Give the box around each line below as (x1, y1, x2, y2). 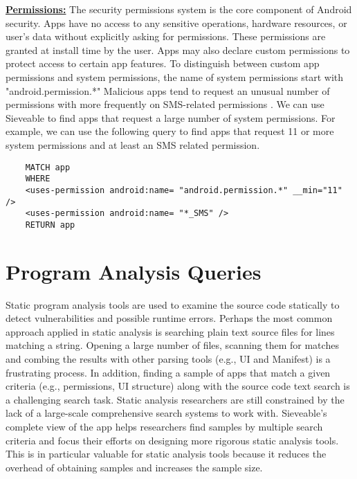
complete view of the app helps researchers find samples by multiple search (6, 419, 323, 433)
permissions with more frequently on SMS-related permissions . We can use (6, 97, 324, 111)
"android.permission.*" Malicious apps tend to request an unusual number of (6, 83, 330, 98)
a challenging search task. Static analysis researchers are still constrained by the (6, 392, 345, 406)
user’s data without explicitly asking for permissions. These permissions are (6, 29, 326, 44)
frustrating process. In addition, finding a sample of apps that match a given (6, 365, 331, 379)
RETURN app (25, 219, 75, 230)
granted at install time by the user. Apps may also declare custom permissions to (6, 42, 350, 57)
